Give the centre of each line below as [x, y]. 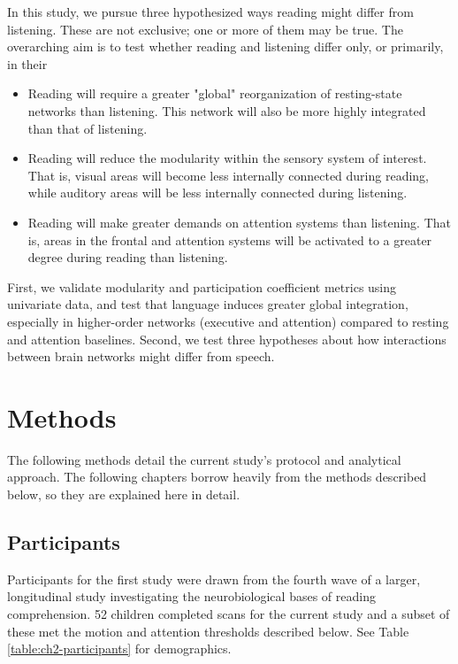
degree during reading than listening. [128, 257]
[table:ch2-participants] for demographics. [119, 649]
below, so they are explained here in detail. [124, 494]
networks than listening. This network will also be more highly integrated [227, 110]
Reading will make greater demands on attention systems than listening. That [239, 222]
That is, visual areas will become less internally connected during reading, [229, 175]
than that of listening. [88, 128]
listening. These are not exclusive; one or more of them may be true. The [205, 29]
